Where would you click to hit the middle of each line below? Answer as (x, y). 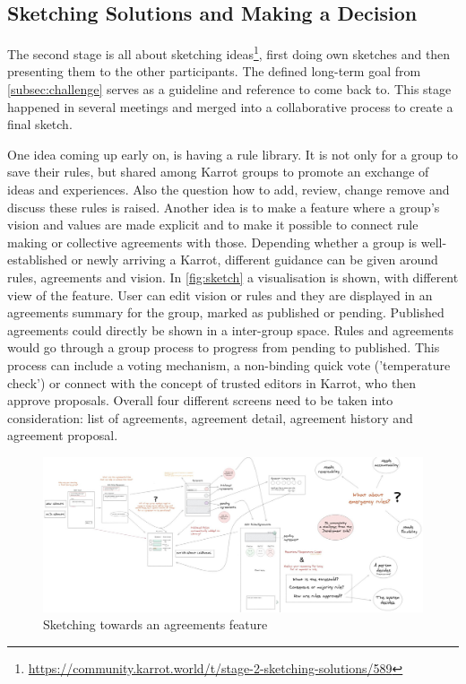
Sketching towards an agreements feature (155, 624)
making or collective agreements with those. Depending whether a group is (212, 242)
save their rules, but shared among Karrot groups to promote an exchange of (218, 172)
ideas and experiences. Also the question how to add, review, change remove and (229, 190)
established (38, 260)
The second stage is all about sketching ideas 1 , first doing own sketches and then (229, 52)
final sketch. (40, 124)
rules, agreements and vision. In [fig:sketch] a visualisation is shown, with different (233, 277)
